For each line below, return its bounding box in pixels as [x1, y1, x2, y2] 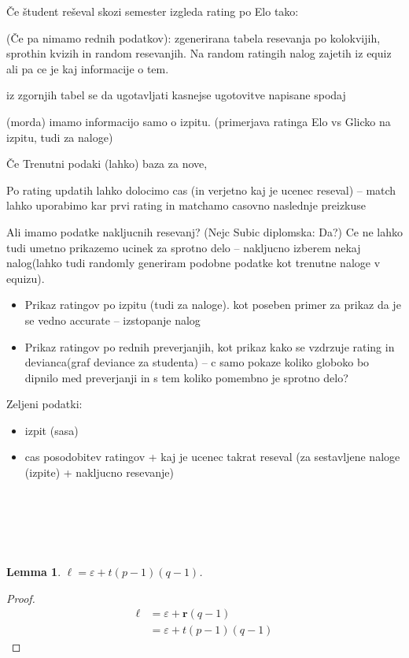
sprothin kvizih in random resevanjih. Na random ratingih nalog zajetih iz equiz [6, 45, 392, 61]
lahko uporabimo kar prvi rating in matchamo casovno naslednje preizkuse [6, 197, 367, 214]
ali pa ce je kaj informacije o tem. [6, 60, 169, 76]
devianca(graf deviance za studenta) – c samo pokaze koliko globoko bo [24, 354, 370, 370]
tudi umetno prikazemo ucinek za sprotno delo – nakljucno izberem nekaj [6, 239, 361, 255]
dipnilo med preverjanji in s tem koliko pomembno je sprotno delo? [24, 369, 348, 385]
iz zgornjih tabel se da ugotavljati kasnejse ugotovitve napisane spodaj [6, 87, 346, 103]
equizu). [6, 270, 45, 286]
